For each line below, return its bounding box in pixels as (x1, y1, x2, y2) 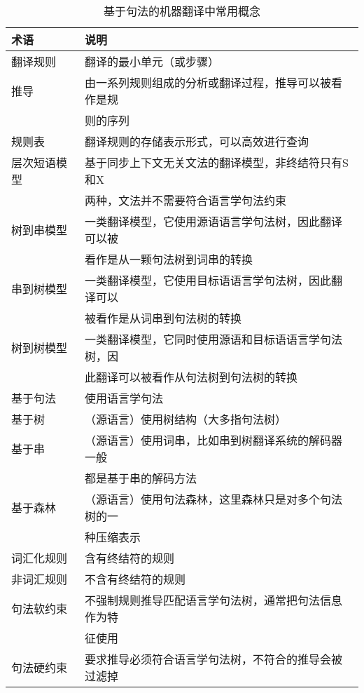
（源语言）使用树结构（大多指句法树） (85, 411, 287, 427)
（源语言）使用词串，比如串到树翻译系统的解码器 (85, 432, 343, 448)
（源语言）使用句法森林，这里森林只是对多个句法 (85, 491, 343, 507)
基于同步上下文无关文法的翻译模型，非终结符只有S (85, 154, 349, 170)
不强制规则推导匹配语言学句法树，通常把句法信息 (85, 592, 343, 608)
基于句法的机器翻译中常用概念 (103, 3, 260, 19)
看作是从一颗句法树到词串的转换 (85, 251, 253, 267)
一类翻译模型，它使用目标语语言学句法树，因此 (85, 272, 332, 288)
